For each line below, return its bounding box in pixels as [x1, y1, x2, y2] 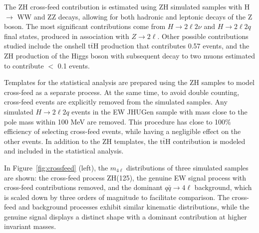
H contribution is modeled [165, 135, 246, 146]
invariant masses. [4, 221, 56, 231]
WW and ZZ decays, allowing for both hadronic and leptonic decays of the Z [17, 11, 253, 21]
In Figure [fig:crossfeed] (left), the [4, 162, 108, 172]
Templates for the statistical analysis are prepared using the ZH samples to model [4, 77, 255, 87]
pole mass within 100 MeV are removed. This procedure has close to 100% [4, 116, 231, 126]
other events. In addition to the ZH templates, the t [4, 135, 163, 146]
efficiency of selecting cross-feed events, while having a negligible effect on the [4, 126, 241, 136]
